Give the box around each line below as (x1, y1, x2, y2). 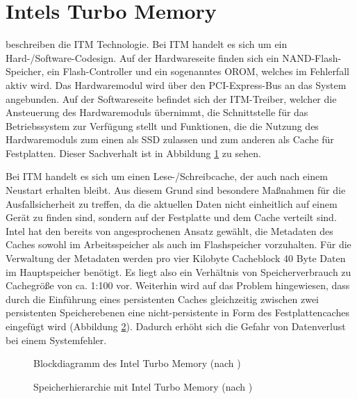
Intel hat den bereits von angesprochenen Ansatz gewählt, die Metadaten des (6, 223, 333, 238)
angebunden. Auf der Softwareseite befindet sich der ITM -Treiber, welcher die (6, 91, 337, 106)
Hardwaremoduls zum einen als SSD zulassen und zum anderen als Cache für (6, 132, 334, 147)
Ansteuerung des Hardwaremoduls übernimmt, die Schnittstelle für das (6, 105, 308, 120)
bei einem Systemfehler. (6, 332, 107, 347)
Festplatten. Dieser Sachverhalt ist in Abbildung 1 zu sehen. (6, 145, 261, 160)
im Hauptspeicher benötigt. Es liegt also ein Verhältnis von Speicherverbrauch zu (6, 264, 351, 279)
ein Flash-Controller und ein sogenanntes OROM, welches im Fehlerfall (47, 64, 349, 79)
